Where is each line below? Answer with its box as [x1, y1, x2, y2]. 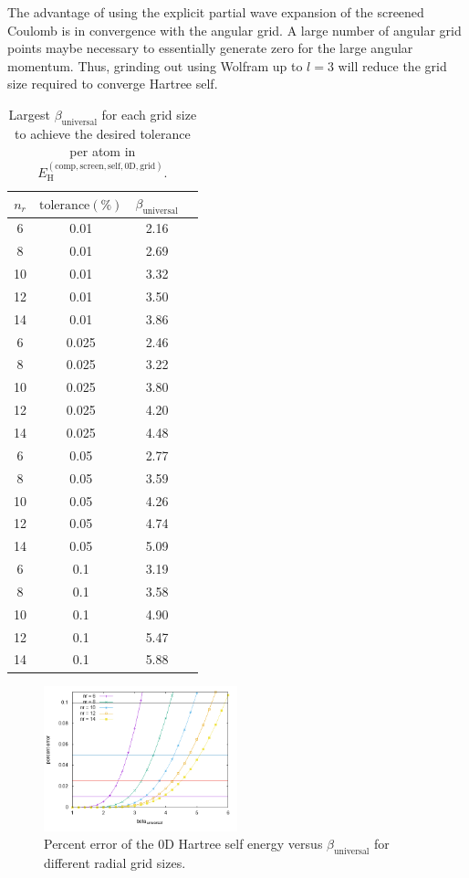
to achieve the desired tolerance [15, 123, 191, 143]
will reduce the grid [338, 56, 447, 75]
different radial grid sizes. [44, 852, 186, 872]
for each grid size [101, 104, 197, 123]
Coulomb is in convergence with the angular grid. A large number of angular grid [7, 20, 462, 39]
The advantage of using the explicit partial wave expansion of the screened [7, 3, 424, 21]
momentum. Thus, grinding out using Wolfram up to [7, 56, 303, 75]
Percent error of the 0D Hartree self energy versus [44, 834, 323, 853]
